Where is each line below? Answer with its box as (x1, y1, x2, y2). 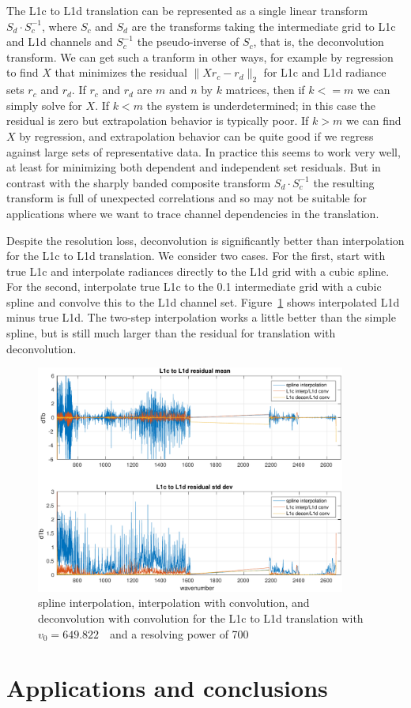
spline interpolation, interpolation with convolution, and (38, 594, 310, 611)
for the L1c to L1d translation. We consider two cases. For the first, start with (6, 247, 386, 264)
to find (6, 64, 39, 81)
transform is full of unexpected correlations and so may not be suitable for (6, 190, 367, 206)
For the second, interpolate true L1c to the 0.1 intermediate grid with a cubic (6, 278, 382, 295)
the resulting (313, 174, 375, 190)
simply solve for (6, 96, 82, 113)
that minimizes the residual (55, 64, 187, 81)
